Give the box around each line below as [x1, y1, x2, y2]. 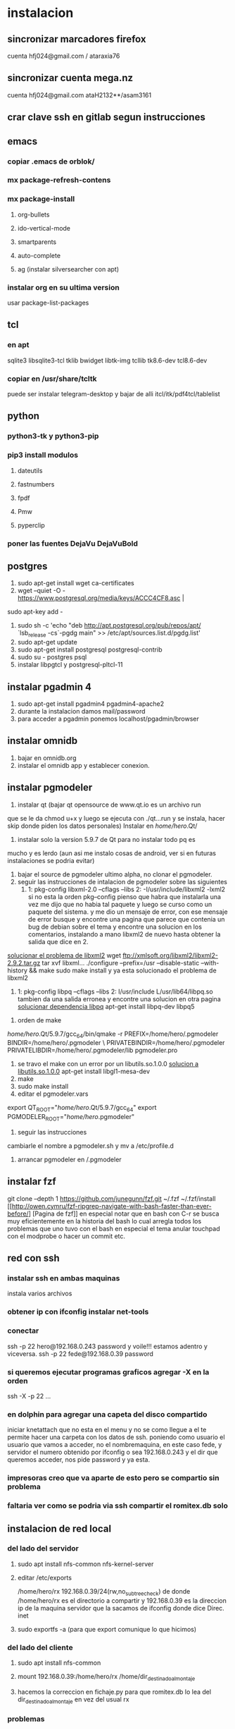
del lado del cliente [7, 1642, 73, 1652]
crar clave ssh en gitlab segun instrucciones [7, 111, 205, 123]
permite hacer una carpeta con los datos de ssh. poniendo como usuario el [7, 1433, 225, 1441]
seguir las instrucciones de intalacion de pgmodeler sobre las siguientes [17, 877, 227, 886]
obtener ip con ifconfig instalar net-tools [7, 1307, 149, 1316]
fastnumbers [17, 479, 55, 488]
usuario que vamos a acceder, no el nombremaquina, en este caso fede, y [7, 1441, 222, 1449]
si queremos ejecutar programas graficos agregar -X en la [7, 1367, 210, 1376]
